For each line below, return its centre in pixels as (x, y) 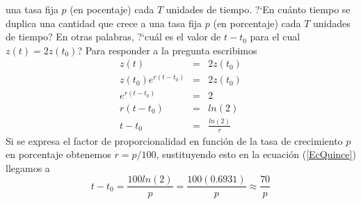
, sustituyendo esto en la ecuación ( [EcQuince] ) (256, 154)
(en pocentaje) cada (112, 9)
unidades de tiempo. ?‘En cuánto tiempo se (258, 9)
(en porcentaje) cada (257, 23)
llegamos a (28, 167)
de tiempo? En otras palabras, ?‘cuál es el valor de (113, 37)
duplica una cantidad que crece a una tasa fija (104, 23)
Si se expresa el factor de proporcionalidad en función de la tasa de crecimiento (174, 140)
